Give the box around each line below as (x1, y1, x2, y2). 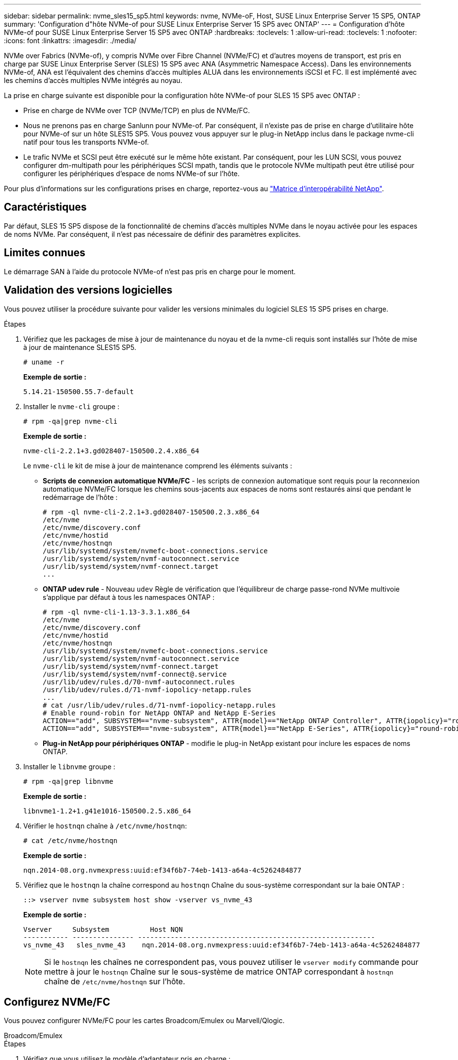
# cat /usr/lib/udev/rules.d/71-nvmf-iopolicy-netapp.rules (43, 701, 276, 709)
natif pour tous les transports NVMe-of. (23, 138, 149, 146)
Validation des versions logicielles (4, 284, 173, 297)
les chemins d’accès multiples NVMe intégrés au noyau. (4, 76, 182, 84)
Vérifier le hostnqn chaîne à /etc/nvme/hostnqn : (23, 821, 187, 830)
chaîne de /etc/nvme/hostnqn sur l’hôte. (44, 976, 185, 986)
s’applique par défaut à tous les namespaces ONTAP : (43, 593, 214, 601)
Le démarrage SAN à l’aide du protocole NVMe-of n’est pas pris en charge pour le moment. (4, 267, 296, 276)
